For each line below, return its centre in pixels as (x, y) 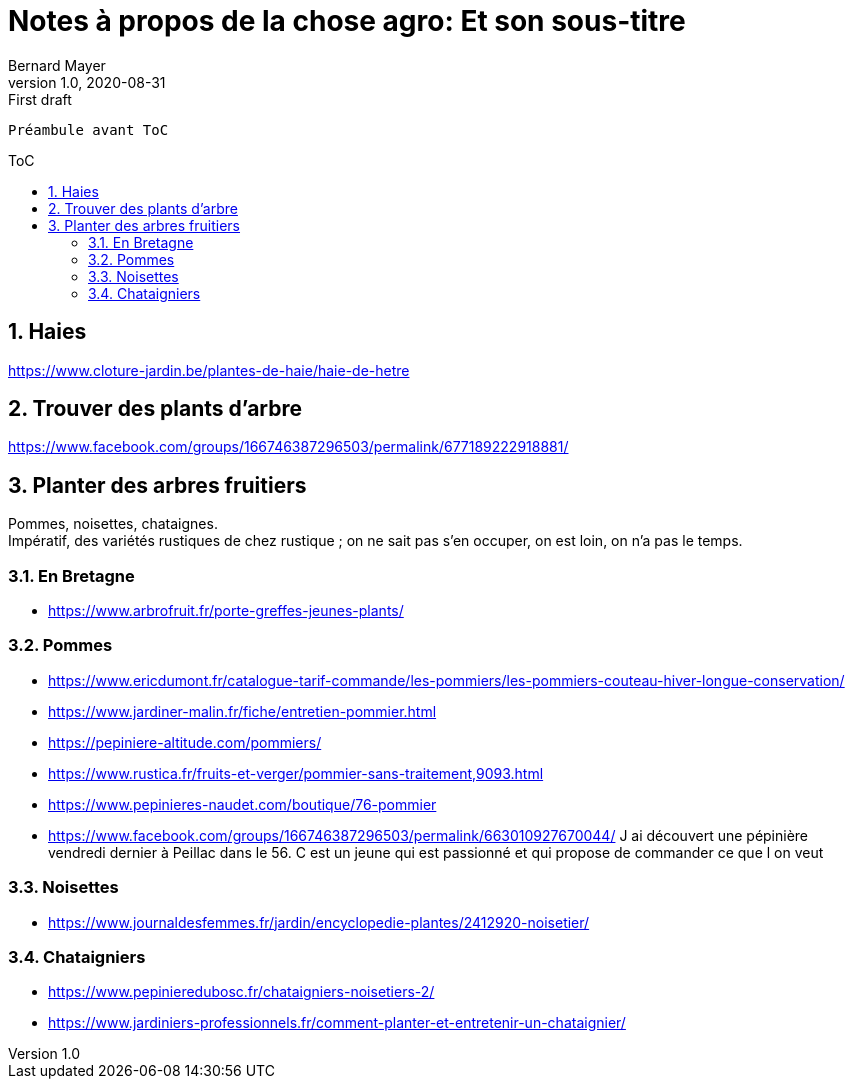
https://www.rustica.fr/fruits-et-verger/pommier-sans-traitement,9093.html (296, 773)
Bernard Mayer (57, 65)
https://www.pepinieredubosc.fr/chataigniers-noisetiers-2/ (241, 992)
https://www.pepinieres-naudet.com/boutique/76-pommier (242, 804)
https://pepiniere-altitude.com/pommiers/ (185, 742)
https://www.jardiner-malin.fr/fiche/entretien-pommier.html (242, 711)
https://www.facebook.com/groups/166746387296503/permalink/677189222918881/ (288, 447)
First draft (40, 99)
